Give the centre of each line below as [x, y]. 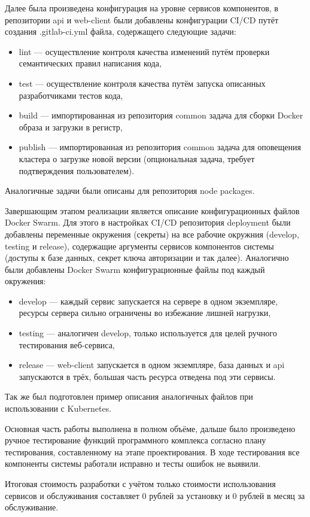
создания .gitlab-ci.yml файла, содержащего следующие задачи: [121, 31]
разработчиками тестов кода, [71, 95]
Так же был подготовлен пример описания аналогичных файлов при [129, 396]
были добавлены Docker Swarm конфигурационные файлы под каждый [135, 269]
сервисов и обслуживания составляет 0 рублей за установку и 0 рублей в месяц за [155, 495]
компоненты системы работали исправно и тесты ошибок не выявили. [133, 463]
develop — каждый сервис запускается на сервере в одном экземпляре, [148, 301]
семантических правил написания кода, [90, 63]
